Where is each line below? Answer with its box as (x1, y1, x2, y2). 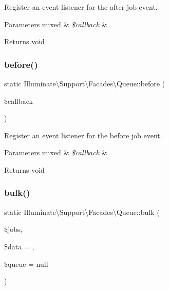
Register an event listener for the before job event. (4, 130, 162, 140)
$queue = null (4, 258, 48, 269)
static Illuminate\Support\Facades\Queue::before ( (4, 78, 165, 88)
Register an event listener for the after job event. (4, 2, 158, 12)
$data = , (4, 241, 34, 251)
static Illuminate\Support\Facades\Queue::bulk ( (4, 206, 160, 217)
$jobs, (4, 224, 23, 234)
